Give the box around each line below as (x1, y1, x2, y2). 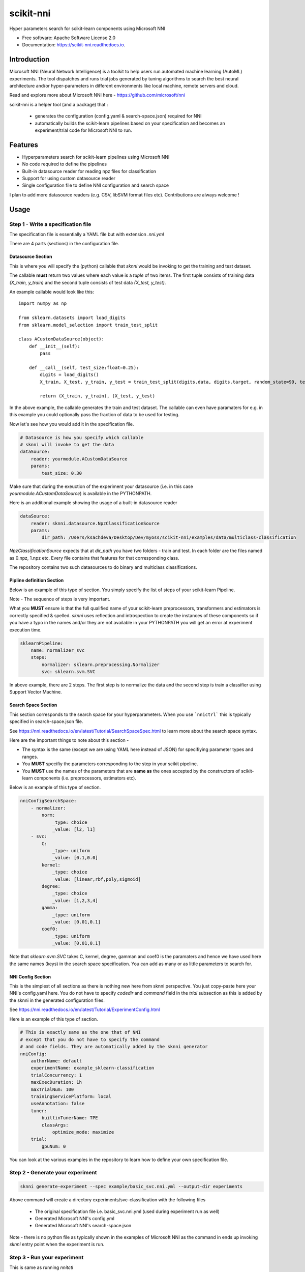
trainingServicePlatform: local (30, 1094, 112, 1099)
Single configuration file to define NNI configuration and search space (22, 182, 169, 188)
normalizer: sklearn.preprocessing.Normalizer (41, 661, 160, 668)
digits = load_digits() (40, 372, 99, 378)
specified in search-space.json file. (9, 718, 83, 725)
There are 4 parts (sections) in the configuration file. (9, 241, 119, 247)
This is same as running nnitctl (9, 1264, 74, 1270)
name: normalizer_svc (30, 647, 85, 653)
